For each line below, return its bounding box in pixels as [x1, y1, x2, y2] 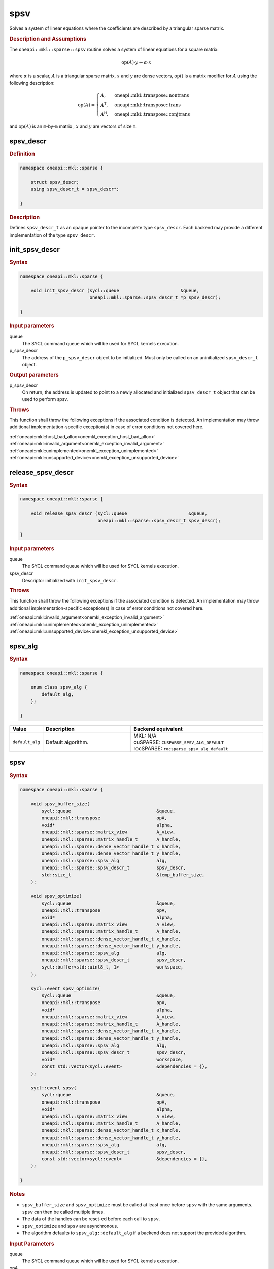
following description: [9, 80, 55, 86]
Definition [9, 150, 35, 157]
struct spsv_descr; [30, 179, 80, 185]
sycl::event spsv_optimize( [30, 985, 101, 991]
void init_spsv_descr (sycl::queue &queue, [30, 287, 200, 293]
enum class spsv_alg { [30, 684, 87, 690]
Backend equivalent [133, 725, 183, 732]
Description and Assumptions [9, 36, 86, 43]
